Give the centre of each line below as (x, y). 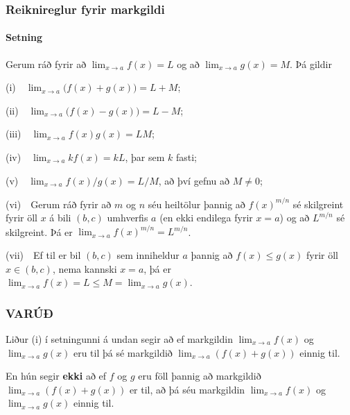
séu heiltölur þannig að (196, 204)
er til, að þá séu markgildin (187, 389)
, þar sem (145, 157)
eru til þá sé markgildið (123, 352)
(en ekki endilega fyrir (206, 218)
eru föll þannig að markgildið (200, 376)
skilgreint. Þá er (39, 231)
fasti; (186, 157)
